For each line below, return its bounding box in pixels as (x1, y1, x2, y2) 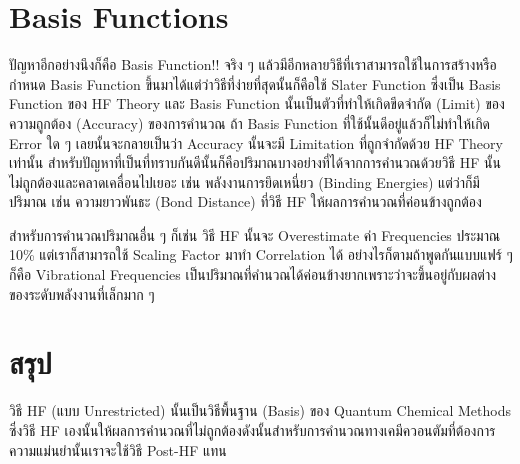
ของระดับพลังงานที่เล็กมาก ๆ (9, 283, 155, 304)
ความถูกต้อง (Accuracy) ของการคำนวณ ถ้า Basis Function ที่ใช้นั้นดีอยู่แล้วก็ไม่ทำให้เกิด (9, 112, 491, 133)
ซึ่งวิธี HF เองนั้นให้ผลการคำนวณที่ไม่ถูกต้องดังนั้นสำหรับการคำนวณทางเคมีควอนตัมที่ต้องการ (9, 419, 496, 440)
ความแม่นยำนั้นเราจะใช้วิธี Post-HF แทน (9, 439, 227, 460)
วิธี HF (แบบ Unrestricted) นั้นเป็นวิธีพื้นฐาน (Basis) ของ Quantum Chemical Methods (9, 400, 511, 421)
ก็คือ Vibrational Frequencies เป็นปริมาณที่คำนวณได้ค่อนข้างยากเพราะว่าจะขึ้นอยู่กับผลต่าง (9, 264, 497, 285)
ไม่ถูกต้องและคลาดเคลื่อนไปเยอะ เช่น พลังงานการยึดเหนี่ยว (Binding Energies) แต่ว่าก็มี (9, 171, 480, 192)
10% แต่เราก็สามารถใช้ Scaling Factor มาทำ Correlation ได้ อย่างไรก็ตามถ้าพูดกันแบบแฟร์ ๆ (9, 244, 513, 265)
